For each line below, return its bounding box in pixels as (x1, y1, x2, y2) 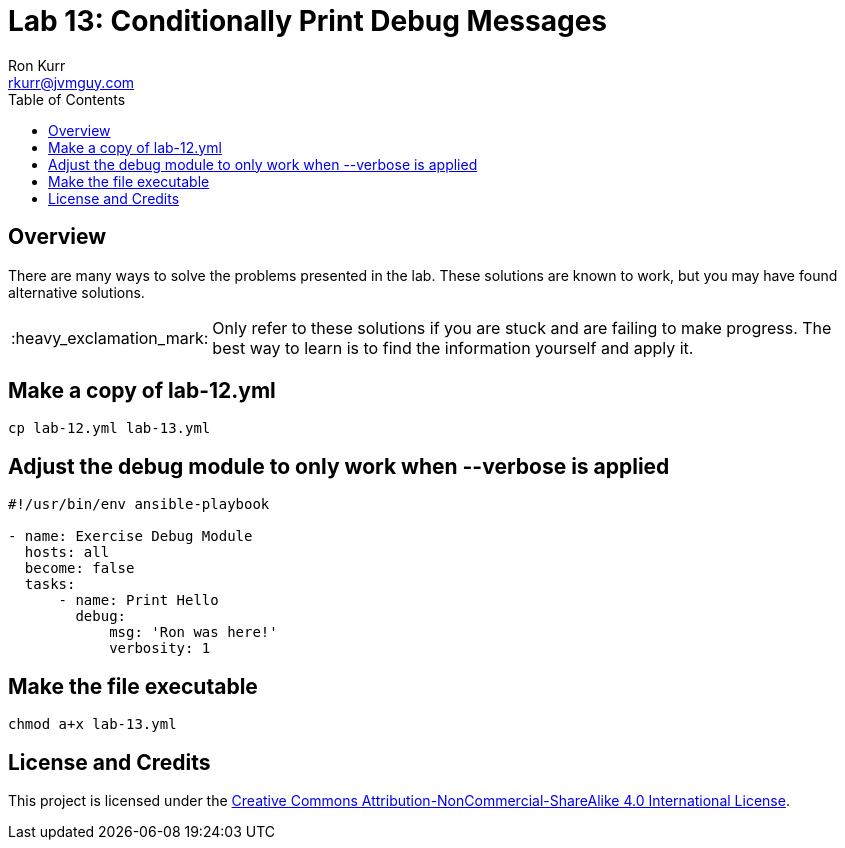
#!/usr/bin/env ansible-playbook (8, 496, 270, 513)
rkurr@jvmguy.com (8, 73, 135, 91)
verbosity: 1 (109, 640, 211, 657)
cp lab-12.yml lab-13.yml (8, 420, 211, 437)
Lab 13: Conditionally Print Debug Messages (8, 4, 608, 38)
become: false (24, 560, 135, 577)
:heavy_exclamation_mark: (11, 327, 209, 348)
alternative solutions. (8, 283, 145, 301)
